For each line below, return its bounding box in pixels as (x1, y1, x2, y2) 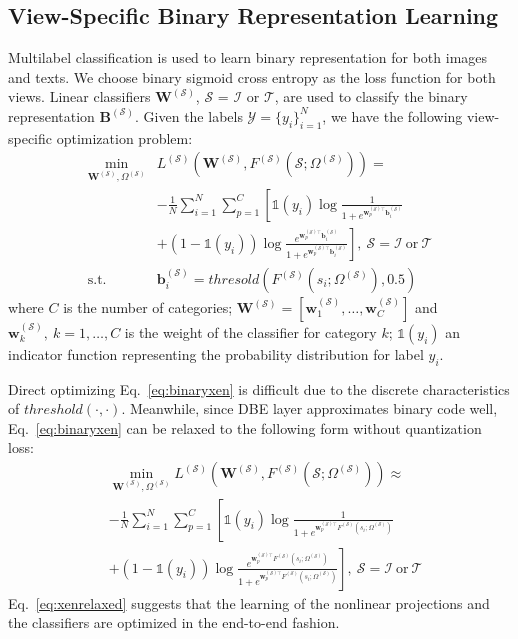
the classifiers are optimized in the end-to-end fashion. (8, 612, 340, 633)
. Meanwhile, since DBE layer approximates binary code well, (121, 398, 498, 419)
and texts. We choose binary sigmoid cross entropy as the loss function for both (8, 66, 496, 87)
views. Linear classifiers (8, 86, 151, 107)
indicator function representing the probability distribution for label (8, 343, 424, 364)
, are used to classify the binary (274, 86, 468, 107)
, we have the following (322, 105, 463, 126)
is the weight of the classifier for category (124, 321, 377, 342)
